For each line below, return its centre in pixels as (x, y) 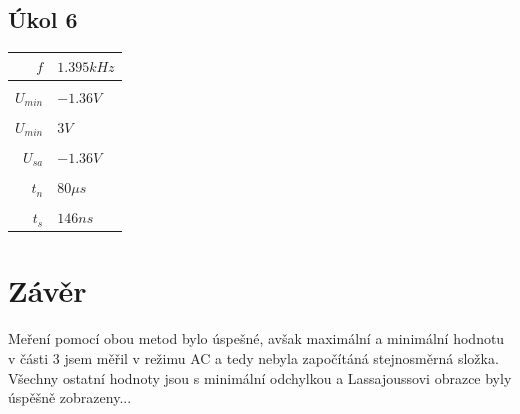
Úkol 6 (43, 19)
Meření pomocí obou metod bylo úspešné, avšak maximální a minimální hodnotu (256, 338)
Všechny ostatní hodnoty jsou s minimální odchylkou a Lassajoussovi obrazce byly (260, 377)
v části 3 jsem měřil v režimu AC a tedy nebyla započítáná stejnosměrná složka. (253, 357)
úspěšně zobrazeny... (70, 397)
